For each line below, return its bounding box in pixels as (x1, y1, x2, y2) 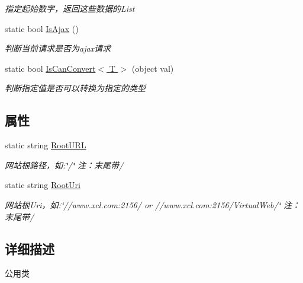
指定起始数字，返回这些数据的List (5, 2, 135, 14)
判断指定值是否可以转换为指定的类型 (5, 82, 146, 94)
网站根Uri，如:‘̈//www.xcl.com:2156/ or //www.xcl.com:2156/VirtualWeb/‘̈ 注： (5, 198, 300, 211)
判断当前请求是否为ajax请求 (5, 42, 111, 55)
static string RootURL (5, 139, 86, 151)
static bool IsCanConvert (5, 62, 96, 74)
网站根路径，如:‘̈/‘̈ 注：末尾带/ (5, 158, 124, 171)
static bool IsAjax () (5, 22, 79, 34)
